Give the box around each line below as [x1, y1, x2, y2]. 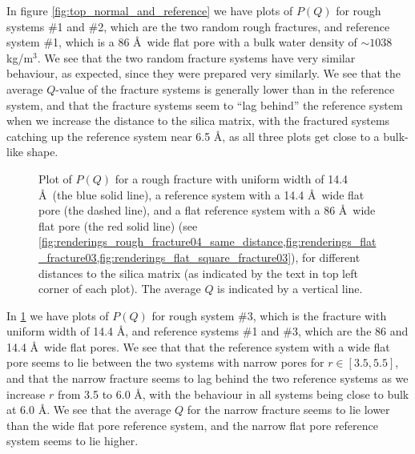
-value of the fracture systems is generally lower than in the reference [55, 80, 395, 97]
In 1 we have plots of [6, 307, 109, 323]
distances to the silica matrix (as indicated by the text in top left [38, 264, 358, 281]
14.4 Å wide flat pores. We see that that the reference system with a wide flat [6, 338, 390, 355]
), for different [291, 248, 361, 265]
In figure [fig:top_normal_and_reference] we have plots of [6, 2, 293, 18]
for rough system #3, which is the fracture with [151, 307, 387, 323]
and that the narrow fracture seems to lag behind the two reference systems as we [6, 370, 409, 387]
